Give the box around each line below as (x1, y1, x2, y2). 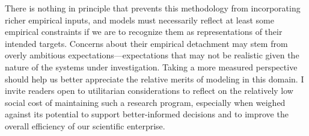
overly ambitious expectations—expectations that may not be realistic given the (5, 49, 299, 61)
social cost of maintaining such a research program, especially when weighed (5, 96, 286, 108)
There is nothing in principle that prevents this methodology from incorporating (5, 2, 301, 14)
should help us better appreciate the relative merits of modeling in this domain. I (5, 72, 304, 85)
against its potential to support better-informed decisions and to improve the (5, 108, 289, 120)
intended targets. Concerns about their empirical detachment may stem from (5, 37, 288, 49)
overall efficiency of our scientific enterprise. (5, 119, 165, 132)
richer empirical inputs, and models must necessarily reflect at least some (5, 13, 274, 26)
